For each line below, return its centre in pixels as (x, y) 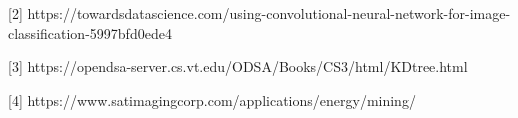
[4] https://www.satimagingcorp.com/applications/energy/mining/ (212, 99)
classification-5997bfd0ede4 (90, 32)
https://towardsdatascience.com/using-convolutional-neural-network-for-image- (269, 13)
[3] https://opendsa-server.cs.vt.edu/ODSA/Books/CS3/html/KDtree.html (238, 66)
